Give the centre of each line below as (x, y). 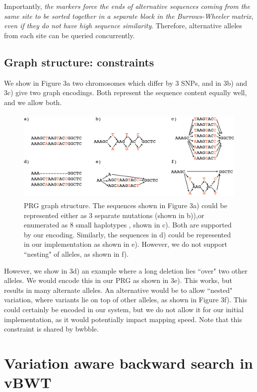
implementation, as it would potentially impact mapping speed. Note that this (123, 319)
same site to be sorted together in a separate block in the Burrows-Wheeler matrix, (129, 16)
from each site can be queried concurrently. (69, 35)
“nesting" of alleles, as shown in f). (76, 254)
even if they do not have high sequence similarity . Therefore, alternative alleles (123, 26)
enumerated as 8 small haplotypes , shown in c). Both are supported (128, 225)
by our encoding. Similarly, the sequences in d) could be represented (128, 234)
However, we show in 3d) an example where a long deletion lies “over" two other (126, 270)
